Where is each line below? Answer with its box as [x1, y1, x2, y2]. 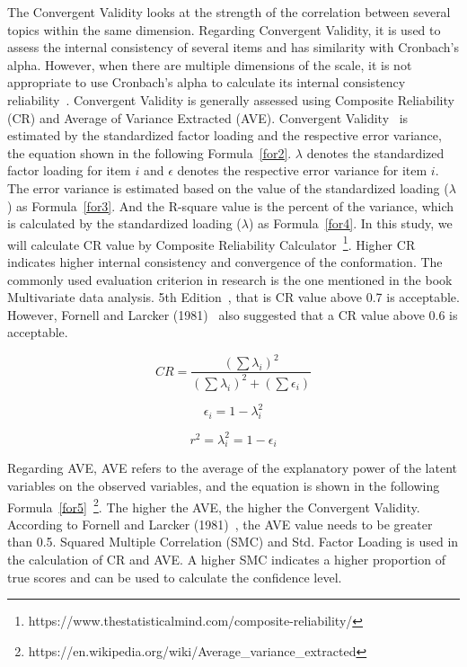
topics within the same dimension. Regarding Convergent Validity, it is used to [7, 20, 441, 39]
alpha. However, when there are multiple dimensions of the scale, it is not [7, 55, 412, 74]
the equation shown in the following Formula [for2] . [7, 143, 292, 162]
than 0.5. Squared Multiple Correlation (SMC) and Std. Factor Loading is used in [7, 532, 459, 551]
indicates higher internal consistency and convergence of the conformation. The [7, 252, 443, 271]
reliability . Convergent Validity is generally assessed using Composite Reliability [7, 90, 454, 109]
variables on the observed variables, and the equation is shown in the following [7, 476, 440, 495]
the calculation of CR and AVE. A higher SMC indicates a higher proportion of [7, 550, 445, 569]
